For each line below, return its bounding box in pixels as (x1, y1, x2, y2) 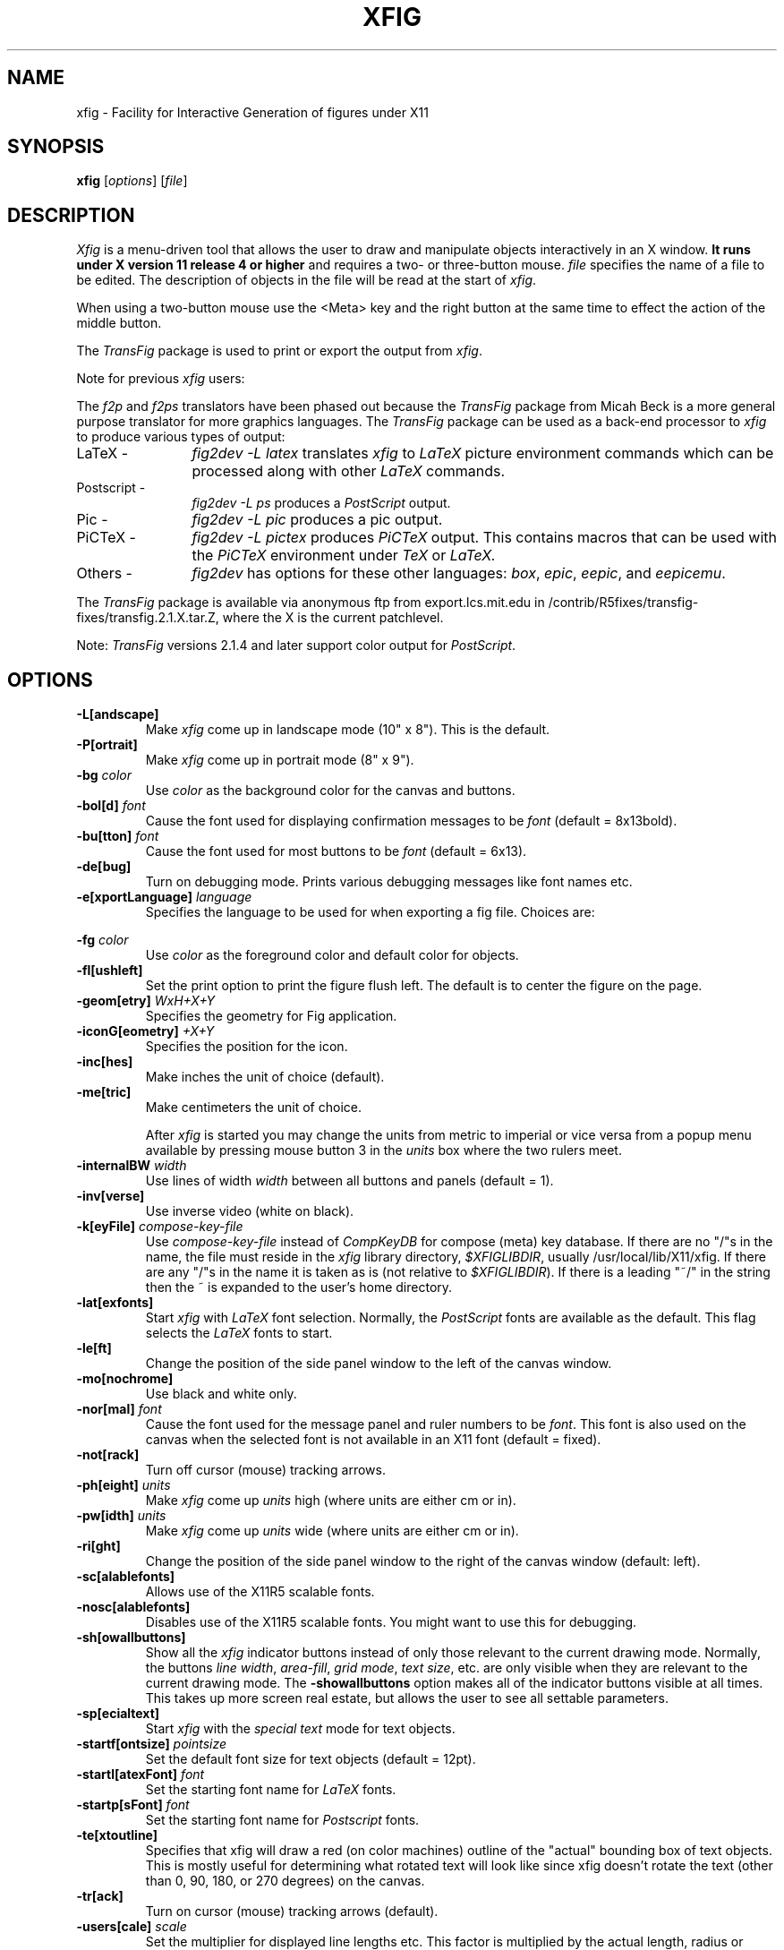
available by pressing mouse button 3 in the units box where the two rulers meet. (145, 1142, 622, 1159)
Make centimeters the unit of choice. (145, 1099, 362, 1116)
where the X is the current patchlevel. (222, 610, 444, 626)
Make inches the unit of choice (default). (145, 1069, 385, 1085)
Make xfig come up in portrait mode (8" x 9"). (145, 752, 414, 768)
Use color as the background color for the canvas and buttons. (145, 783, 516, 799)
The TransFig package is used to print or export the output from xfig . (76, 343, 482, 359)
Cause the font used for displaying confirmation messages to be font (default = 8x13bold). (145, 813, 677, 829)
